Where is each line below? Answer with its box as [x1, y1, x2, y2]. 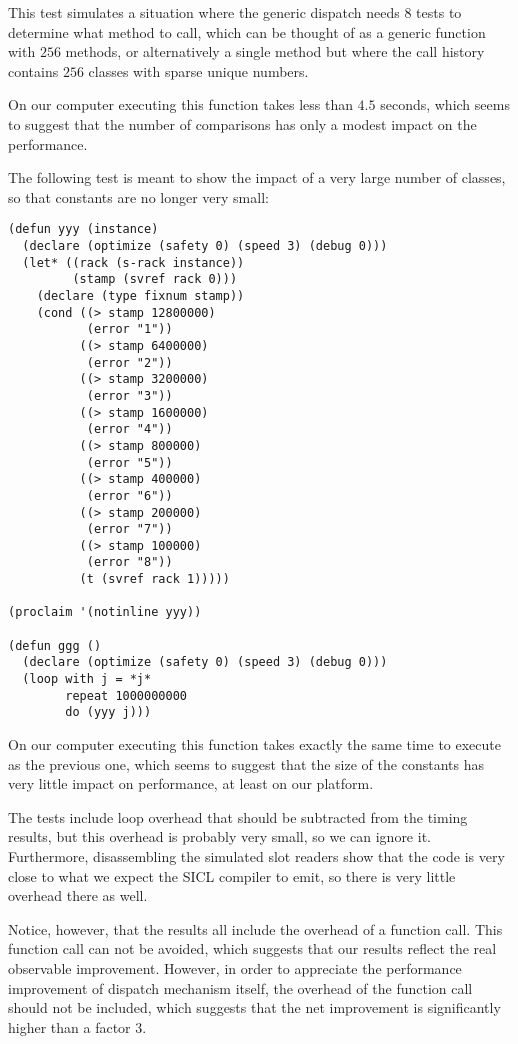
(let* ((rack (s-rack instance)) [22, 255, 245, 270]
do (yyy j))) [65, 705, 152, 720]
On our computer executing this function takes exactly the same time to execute [8, 734, 501, 755]
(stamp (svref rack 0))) [72, 272, 238, 287]
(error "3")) [86, 388, 173, 403]
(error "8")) [86, 555, 173, 570]
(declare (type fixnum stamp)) [36, 288, 245, 303]
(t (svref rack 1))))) [79, 572, 230, 587]
